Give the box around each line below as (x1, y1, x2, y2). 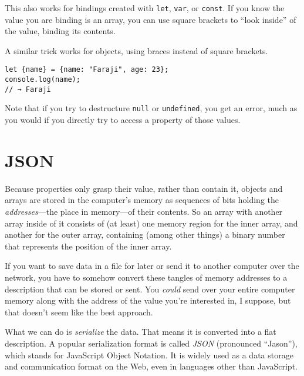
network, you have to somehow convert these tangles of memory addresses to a (5, 271, 288, 283)
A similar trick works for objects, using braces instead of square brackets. (5, 44, 268, 56)
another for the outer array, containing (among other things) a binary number (5, 228, 285, 241)
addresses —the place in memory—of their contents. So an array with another (5, 205, 283, 217)
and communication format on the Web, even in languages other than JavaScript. (5, 360, 298, 372)
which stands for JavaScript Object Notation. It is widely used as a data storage (5, 348, 293, 361)
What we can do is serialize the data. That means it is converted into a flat (5, 325, 276, 338)
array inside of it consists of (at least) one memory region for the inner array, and (5, 217, 298, 229)
